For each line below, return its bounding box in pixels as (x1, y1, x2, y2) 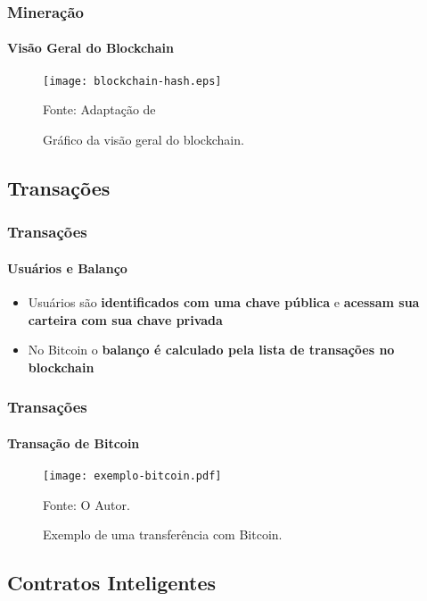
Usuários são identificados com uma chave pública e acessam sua (28, 292, 420, 311)
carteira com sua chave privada (28, 310, 223, 329)
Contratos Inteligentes (7, 569, 217, 597)
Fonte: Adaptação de (43, 100, 156, 119)
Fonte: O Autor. (43, 495, 130, 513)
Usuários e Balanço (7, 258, 127, 277)
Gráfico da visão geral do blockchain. (43, 129, 244, 148)
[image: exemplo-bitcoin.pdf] (43, 469, 222, 482)
